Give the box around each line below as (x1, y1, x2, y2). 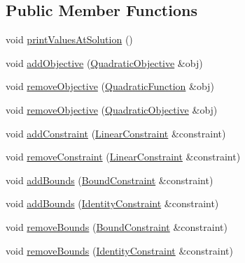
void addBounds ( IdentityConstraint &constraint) (6, 196, 219, 211)
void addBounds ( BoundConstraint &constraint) (6, 172, 213, 187)
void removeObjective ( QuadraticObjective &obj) (6, 102, 218, 117)
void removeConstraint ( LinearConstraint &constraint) (6, 149, 241, 164)
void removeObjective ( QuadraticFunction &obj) (6, 79, 214, 93)
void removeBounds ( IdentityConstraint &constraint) (6, 243, 233, 257)
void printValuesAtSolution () (6, 32, 133, 47)
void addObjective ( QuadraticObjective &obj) (6, 55, 203, 70)
